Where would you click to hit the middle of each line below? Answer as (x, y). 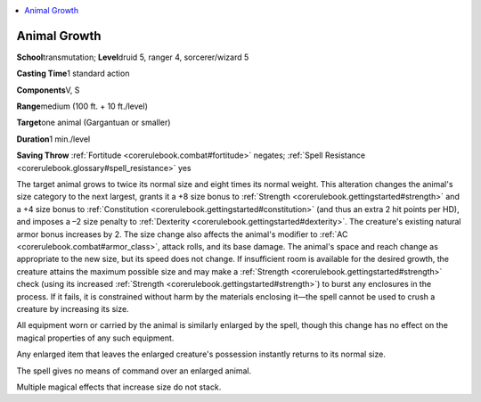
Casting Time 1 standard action (73, 74)
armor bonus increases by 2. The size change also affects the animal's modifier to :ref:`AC (182, 234)
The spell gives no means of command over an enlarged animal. (134, 371)
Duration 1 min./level (53, 139)
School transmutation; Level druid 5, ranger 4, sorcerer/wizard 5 (133, 57)
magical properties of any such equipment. (95, 338)
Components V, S (48, 90)
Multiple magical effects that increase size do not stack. (119, 387)
